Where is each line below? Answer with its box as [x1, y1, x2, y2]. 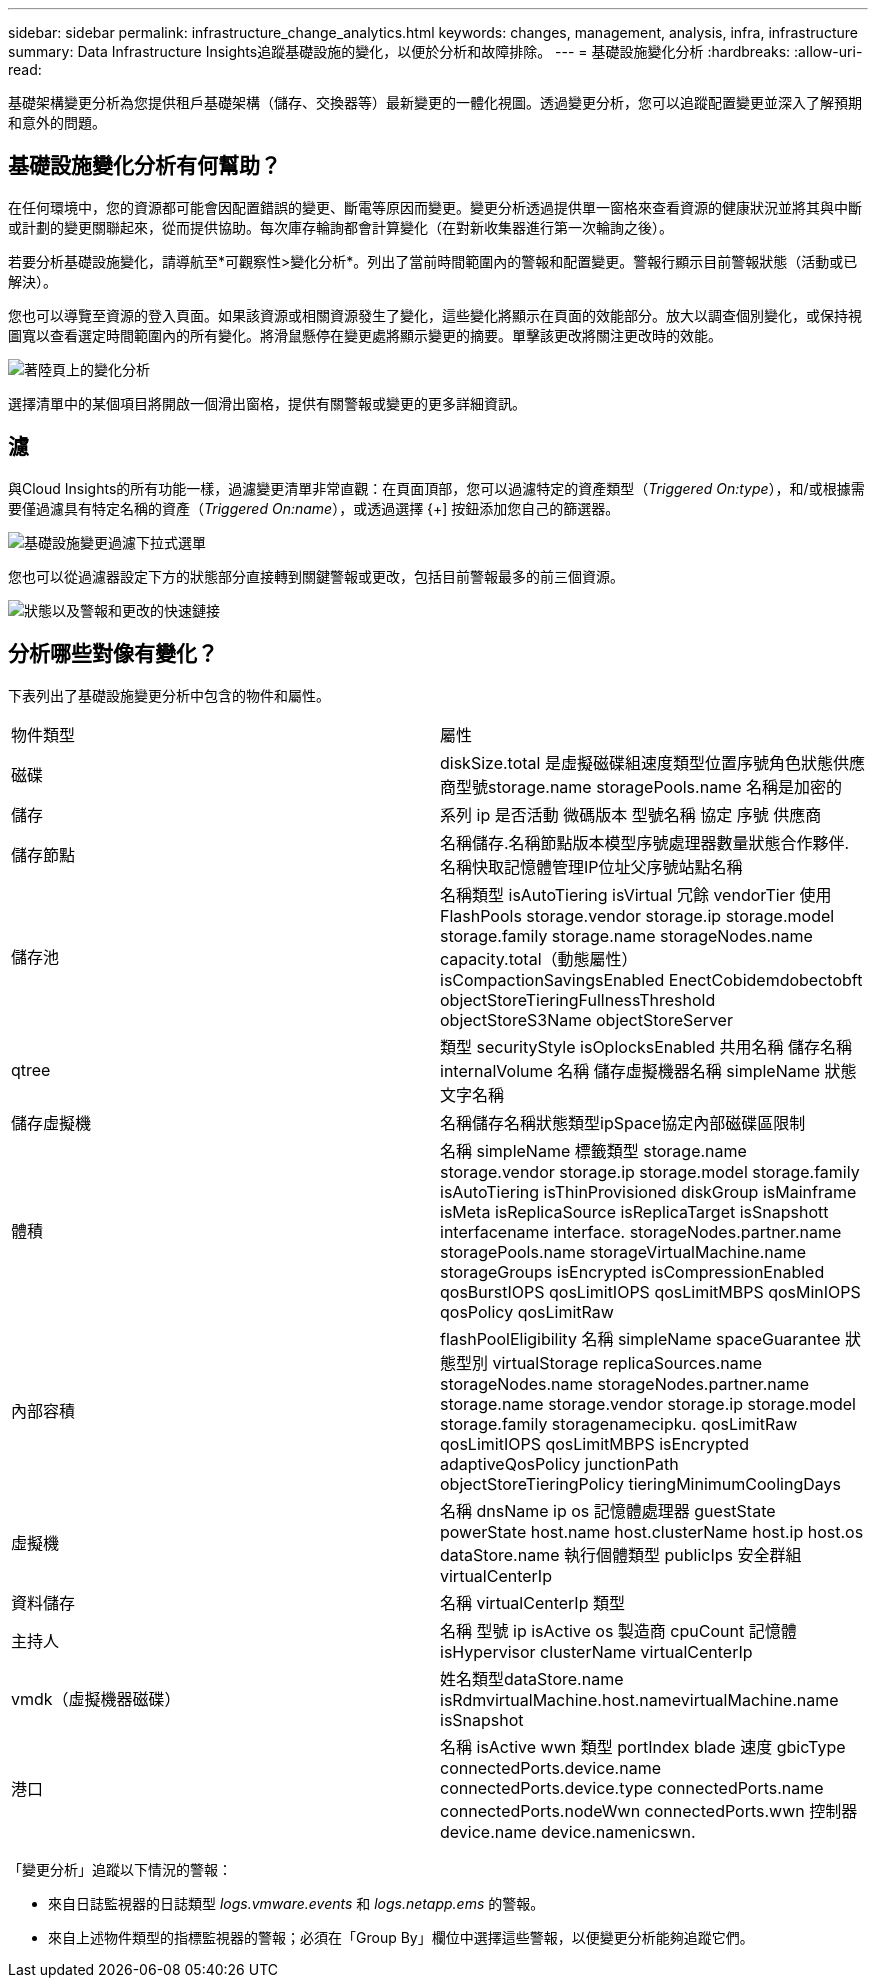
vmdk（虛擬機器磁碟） [11, 1688, 181, 1709]
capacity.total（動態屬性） [440, 948, 638, 969]
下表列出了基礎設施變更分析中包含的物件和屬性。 [8, 686, 330, 704]
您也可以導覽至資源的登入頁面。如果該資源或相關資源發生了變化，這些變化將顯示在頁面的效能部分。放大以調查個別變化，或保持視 [8, 306, 862, 324]
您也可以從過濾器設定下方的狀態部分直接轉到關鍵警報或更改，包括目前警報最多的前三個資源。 [8, 567, 624, 585]
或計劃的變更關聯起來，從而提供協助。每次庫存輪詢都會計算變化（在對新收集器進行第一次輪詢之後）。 [8, 218, 673, 236]
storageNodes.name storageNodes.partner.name [440, 1373, 810, 1394]
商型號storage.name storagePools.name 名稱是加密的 [440, 776, 842, 797]
